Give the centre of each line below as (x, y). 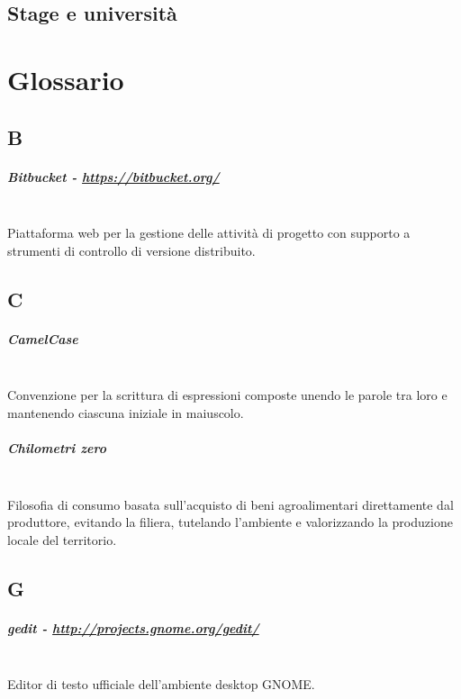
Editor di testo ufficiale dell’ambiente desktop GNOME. (161, 684)
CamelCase (43, 338)
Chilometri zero (57, 448)
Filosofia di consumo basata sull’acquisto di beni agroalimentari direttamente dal (230, 504)
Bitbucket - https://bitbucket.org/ (113, 176)
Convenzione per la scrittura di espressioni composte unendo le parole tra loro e (227, 395)
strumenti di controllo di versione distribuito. (131, 250)
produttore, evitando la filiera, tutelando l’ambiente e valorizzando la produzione (230, 522)
